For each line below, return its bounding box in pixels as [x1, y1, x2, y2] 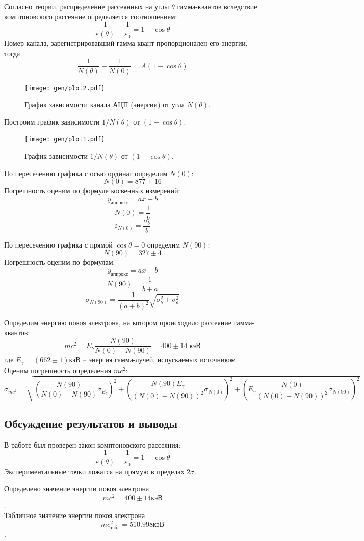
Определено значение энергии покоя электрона [4, 483, 149, 494]
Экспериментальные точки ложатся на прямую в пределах [4, 466, 185, 477]
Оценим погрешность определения [4, 364, 112, 375]
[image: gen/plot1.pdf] [24, 136, 105, 143]
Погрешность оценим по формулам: [4, 257, 115, 267]
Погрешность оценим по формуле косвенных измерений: [4, 185, 180, 196]
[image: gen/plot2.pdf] [24, 84, 105, 92]
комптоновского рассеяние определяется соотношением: [4, 11, 177, 21]
